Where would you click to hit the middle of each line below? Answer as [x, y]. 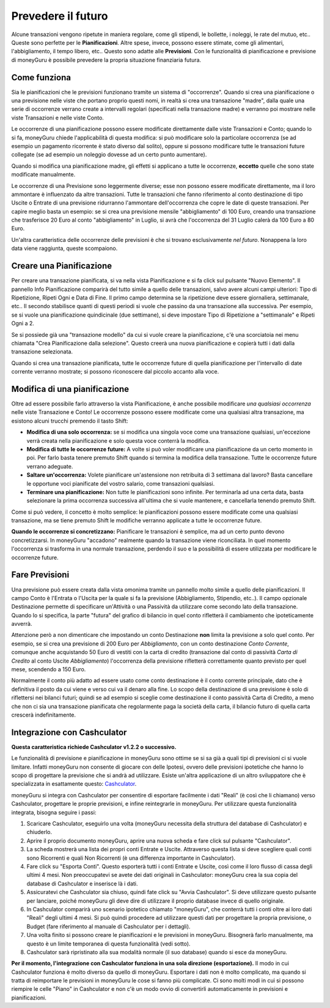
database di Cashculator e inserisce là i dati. [82, 883]
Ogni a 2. [23, 323]
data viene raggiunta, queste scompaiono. [64, 249]
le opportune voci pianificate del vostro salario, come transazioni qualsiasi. [121, 483]
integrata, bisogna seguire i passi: [54, 812]
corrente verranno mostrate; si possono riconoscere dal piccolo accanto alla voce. [115, 372]
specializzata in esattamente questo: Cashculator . [74, 784]
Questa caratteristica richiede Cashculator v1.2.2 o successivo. [94, 747]
